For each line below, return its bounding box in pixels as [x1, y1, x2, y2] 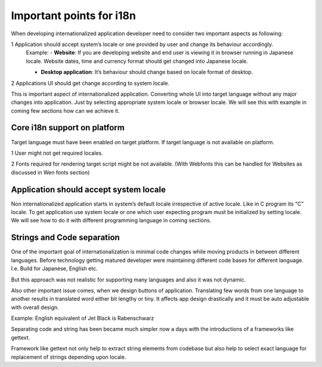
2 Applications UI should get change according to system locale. [11, 79, 170, 87]
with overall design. [11, 304, 59, 311]
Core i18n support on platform [11, 123, 125, 133]
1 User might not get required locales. [11, 149, 104, 157]
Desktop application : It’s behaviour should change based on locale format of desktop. [41, 69, 253, 76]
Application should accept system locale [11, 184, 166, 194]
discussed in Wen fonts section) [11, 169, 90, 176]
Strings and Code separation [11, 233, 120, 243]
